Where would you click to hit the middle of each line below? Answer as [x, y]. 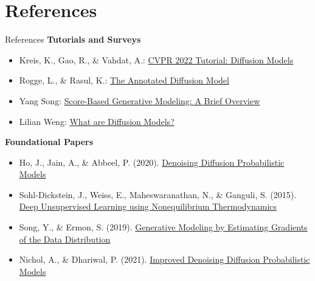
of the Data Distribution [65, 239]
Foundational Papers [49, 142]
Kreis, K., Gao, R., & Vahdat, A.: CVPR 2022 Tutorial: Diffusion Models [156, 59]
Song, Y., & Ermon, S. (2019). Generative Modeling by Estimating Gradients [163, 227]
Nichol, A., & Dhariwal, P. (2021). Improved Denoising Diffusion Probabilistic [164, 259]
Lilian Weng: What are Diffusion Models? [97, 121]
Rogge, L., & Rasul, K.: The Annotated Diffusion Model [124, 80]
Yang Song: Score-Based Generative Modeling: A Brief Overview [140, 100]
